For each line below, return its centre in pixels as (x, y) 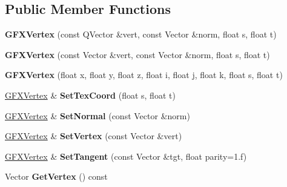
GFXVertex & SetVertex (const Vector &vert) (94, 136)
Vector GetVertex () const (56, 176)
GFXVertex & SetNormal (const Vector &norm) (97, 115)
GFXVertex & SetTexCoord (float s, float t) (90, 95)
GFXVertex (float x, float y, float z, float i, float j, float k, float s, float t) (144, 75)
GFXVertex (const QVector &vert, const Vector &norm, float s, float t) (141, 34)
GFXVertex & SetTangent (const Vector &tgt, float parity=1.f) (126, 156)
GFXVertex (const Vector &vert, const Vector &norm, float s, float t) (137, 54)
